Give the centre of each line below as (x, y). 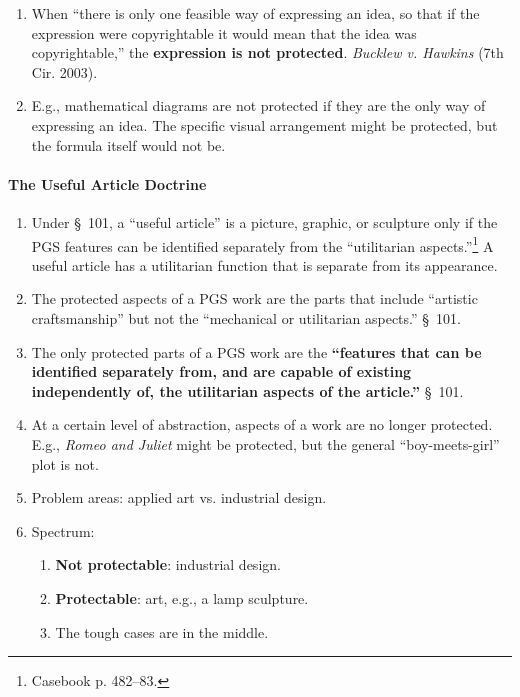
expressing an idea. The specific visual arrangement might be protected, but (264, 124)
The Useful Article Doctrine (107, 183)
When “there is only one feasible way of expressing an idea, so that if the (255, 13)
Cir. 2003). (64, 71)
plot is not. (65, 463)
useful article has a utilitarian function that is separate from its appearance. (264, 264)
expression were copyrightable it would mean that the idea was (224, 32)
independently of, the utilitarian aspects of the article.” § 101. (247, 390)
